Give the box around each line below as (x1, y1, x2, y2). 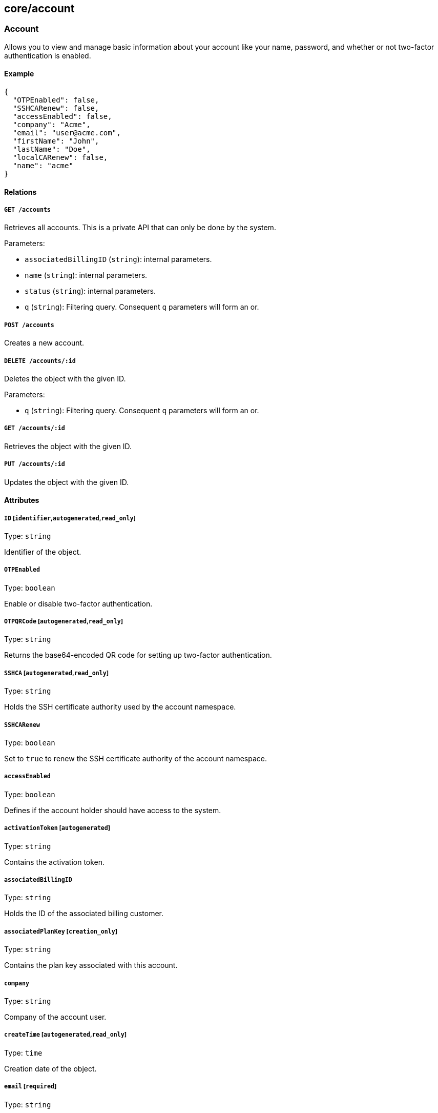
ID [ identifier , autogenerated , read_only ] (4, 514, 136, 522)
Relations (4, 187, 37, 196)
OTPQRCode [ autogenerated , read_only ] (4, 618, 123, 625)
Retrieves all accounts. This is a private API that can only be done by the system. (4, 223, 276, 232)
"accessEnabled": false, (12, 112, 112, 121)
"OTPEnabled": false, (12, 96, 99, 105)
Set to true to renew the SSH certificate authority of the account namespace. (4, 754, 267, 763)
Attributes (4, 496, 39, 505)
